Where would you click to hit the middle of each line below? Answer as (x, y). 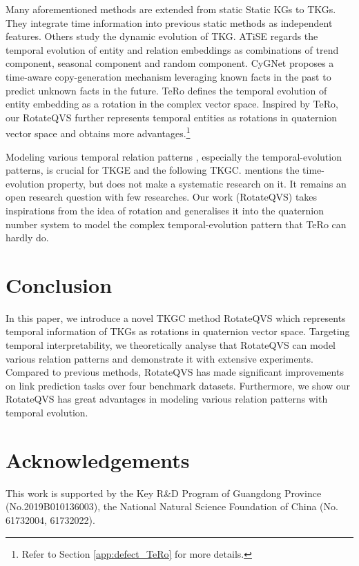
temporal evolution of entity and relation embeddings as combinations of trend (172, 49)
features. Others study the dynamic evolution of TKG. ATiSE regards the (162, 36)
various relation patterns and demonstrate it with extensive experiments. (159, 358)
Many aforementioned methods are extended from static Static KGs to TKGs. (171, 9)
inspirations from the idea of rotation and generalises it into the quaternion (165, 210)
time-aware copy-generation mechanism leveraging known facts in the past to (168, 76)
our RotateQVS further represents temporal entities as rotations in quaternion (172, 117)
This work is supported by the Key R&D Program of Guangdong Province (164, 493)
